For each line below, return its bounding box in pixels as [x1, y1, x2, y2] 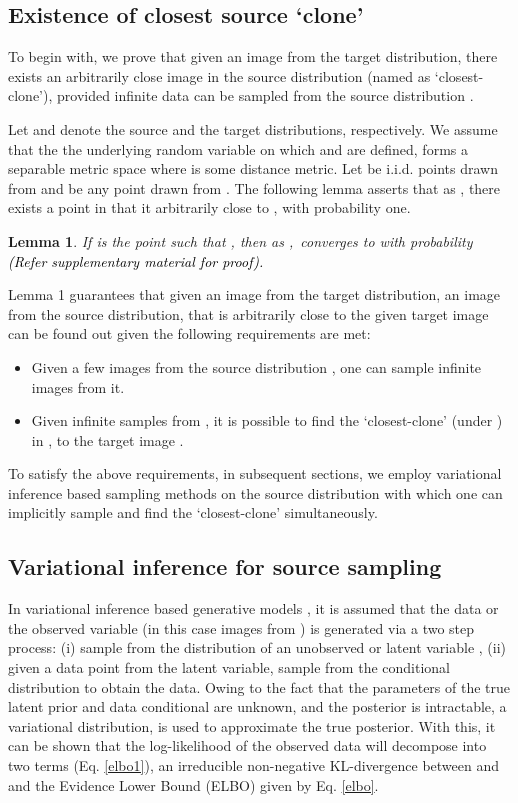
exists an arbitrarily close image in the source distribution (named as [8, 65, 431, 86]
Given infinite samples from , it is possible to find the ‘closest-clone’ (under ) [31, 410, 503, 431]
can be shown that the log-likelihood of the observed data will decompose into [8, 735, 487, 756]
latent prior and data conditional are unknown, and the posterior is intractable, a [8, 696, 507, 717]
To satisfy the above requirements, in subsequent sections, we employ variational [8, 463, 502, 484]
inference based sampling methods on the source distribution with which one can [8, 482, 503, 503]
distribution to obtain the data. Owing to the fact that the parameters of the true [8, 676, 511, 697]
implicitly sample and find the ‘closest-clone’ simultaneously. [8, 502, 378, 523]
